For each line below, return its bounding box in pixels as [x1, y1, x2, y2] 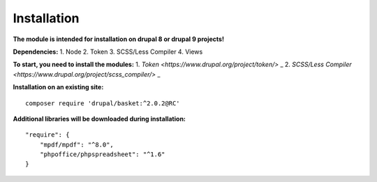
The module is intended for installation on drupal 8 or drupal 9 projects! [13, 35, 225, 43]
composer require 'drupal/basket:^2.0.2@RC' [25, 99, 181, 107]
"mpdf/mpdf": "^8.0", [39, 140, 114, 149]
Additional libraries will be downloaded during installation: [13, 114, 186, 123]
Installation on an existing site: [13, 83, 104, 91]
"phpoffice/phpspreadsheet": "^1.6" [39, 151, 165, 158]
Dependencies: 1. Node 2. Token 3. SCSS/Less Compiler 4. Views [13, 47, 203, 56]
